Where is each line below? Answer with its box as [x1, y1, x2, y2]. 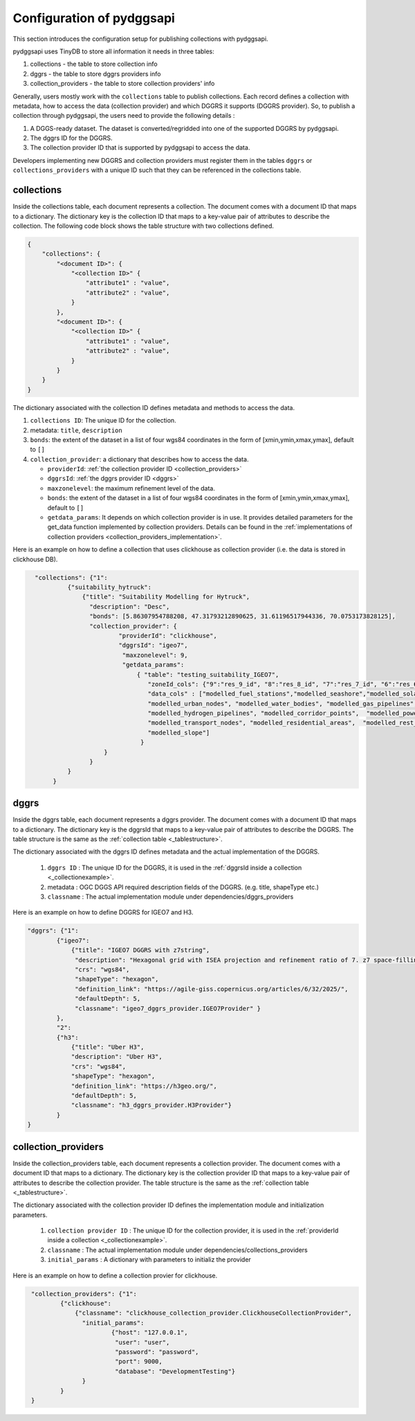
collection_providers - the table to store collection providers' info [30, 80, 215, 88]
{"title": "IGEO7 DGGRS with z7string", [71, 946, 210, 954]
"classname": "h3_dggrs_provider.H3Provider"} [71, 1102, 232, 1109]
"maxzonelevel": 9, [122, 651, 188, 659]
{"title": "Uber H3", [71, 1043, 145, 1051]
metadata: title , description [30, 426, 122, 434]
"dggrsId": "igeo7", [118, 642, 188, 649]
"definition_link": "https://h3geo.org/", [71, 1082, 217, 1090]
